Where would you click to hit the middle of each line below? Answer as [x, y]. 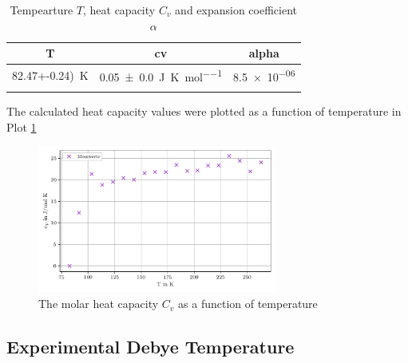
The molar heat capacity [99, 304]
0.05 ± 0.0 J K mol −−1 [160, 75]
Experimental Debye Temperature [151, 347]
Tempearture [42, 10]
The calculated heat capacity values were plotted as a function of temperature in [204, 111]
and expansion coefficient [236, 10]
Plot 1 [22, 126]
